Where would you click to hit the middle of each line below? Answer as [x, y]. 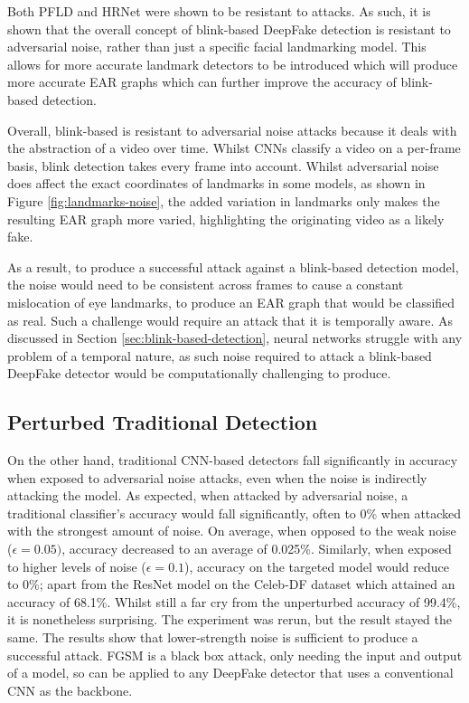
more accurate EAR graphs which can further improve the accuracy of [202, 82]
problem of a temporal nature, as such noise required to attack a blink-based [220, 355]
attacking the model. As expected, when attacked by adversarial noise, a [208, 495]
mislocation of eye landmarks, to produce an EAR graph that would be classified [231, 302]
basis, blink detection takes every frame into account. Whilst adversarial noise [223, 165]
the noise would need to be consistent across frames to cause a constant [206, 285]
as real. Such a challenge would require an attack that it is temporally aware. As [230, 320]
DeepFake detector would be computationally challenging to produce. [199, 373]
